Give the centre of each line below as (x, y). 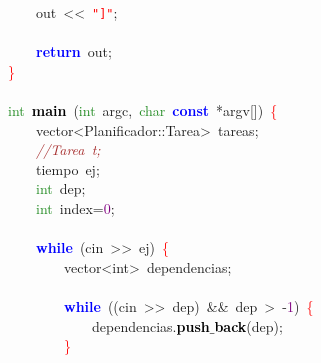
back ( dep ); (248, 325)
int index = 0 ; (75, 208)
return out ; (74, 51)
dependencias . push (150, 325)
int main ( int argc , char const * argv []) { (143, 110)
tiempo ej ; (68, 168)
